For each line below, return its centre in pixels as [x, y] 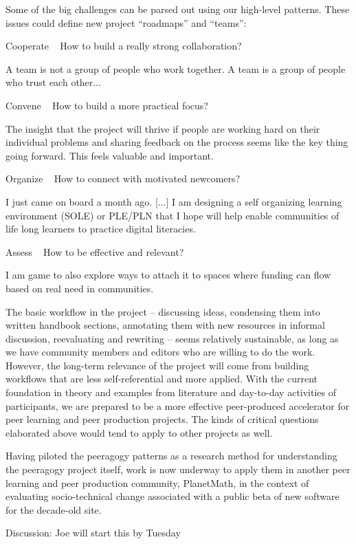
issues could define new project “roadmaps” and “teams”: [126, 22]
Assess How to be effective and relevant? [95, 251]
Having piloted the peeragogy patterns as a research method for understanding [171, 456]
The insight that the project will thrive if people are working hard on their [163, 128]
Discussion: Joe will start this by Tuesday [93, 533]
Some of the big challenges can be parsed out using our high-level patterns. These [178, 9]
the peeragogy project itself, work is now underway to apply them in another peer [178, 469]
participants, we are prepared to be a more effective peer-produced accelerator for [178, 405]
